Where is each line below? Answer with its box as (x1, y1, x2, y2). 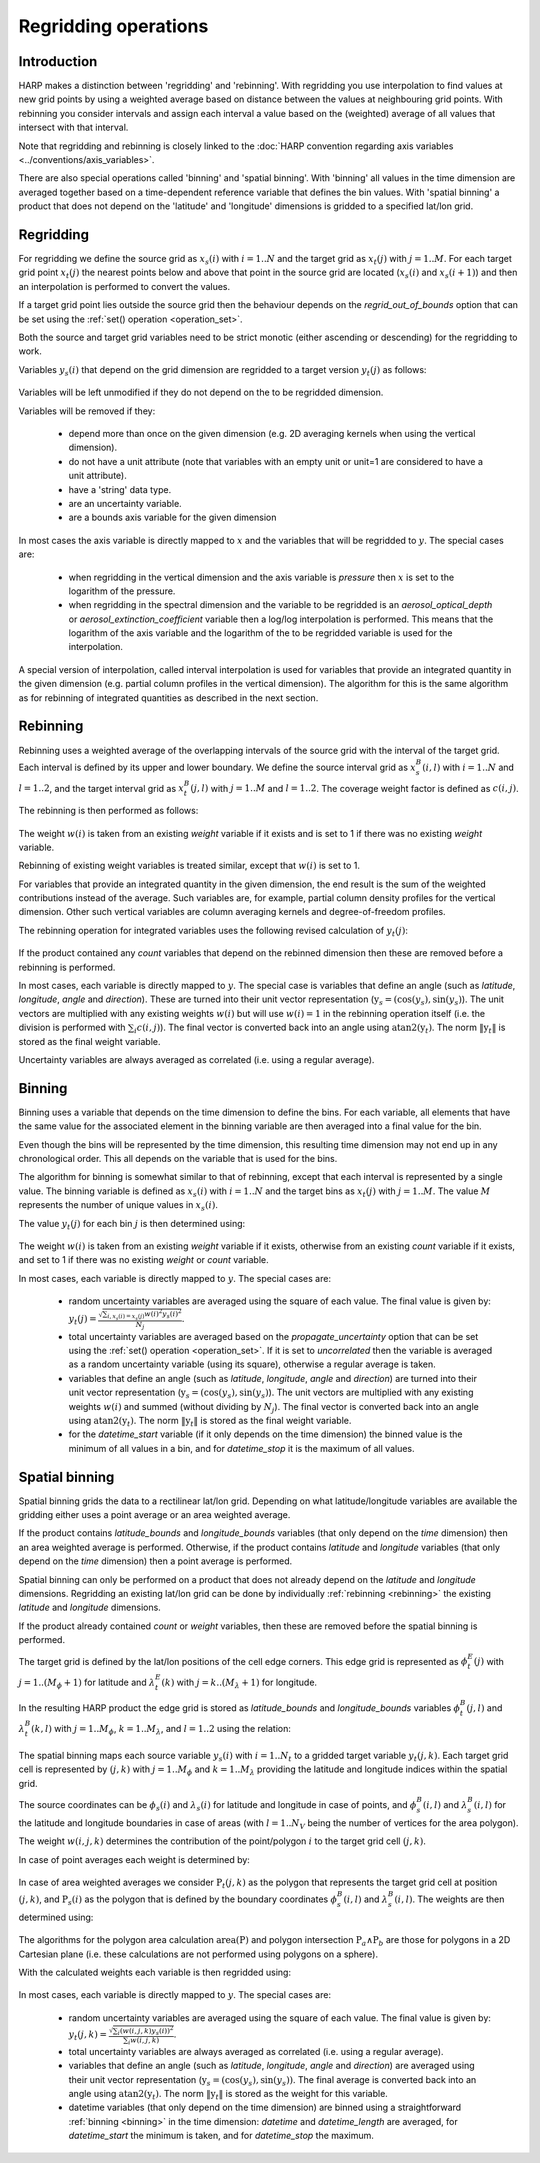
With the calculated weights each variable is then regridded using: (18, 1966, 292, 1979)
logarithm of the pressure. (68, 585, 176, 597)
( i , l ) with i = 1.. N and (421, 761, 515, 773)
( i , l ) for (473, 1798, 507, 1810)
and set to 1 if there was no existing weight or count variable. (18, 1254, 269, 1266)
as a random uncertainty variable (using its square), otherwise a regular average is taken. (68, 1358, 437, 1370)
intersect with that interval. (18, 121, 129, 134)
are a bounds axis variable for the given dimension (68, 511, 277, 524)
